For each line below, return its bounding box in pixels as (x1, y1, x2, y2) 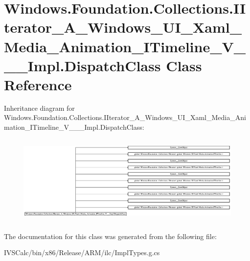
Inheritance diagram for (4, 102, 75, 113)
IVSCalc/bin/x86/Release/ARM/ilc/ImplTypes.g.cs (4, 247, 160, 258)
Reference (4, 74, 72, 94)
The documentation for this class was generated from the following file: (4, 231, 217, 241)
